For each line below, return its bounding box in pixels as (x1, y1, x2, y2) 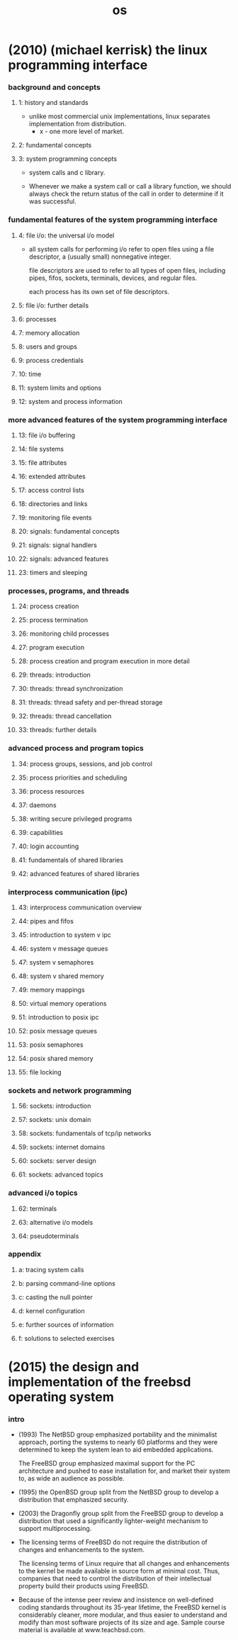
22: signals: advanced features (18, 555, 109, 563)
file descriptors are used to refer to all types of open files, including (28, 266, 226, 274)
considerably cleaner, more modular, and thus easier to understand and (18, 1611, 227, 1619)
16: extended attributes (18, 472, 86, 481)
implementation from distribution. (28, 120, 127, 128)
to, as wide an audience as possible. (18, 1474, 125, 1483)
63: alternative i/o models (18, 1218, 93, 1226)
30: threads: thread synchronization (18, 685, 123, 693)
